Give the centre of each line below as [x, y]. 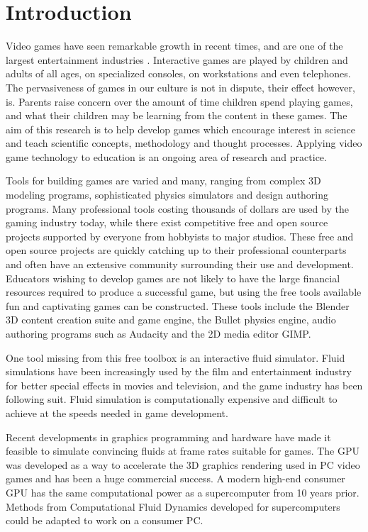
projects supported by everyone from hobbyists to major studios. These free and [180, 236]
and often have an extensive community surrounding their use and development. [180, 264]
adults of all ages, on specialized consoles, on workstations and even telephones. [178, 73]
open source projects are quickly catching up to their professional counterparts [176, 250]
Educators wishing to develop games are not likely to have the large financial [173, 278]
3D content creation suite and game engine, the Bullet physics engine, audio [171, 320]
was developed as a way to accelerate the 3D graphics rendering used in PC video [183, 464]
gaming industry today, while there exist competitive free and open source [167, 222]
